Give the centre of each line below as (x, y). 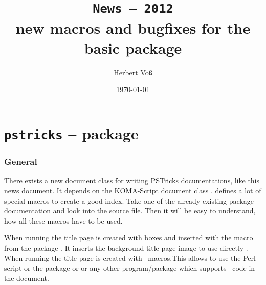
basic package (133, 47)
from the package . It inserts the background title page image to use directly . (126, 247)
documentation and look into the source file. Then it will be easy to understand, (130, 211)
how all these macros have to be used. (63, 220)
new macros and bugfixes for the (133, 27)
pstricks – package (71, 133)
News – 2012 (133, 9)
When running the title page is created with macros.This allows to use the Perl (130, 258)
